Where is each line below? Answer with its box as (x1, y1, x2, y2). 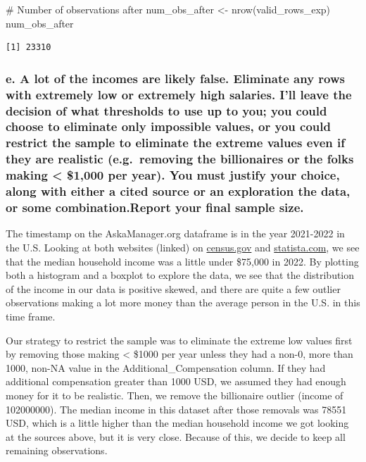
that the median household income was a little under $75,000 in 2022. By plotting (6, 254, 359, 268)
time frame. (6, 308, 56, 323)
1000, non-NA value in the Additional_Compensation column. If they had (6, 360, 326, 375)
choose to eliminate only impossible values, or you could (6, 118, 331, 135)
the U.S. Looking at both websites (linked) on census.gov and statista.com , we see (6, 239, 360, 254)
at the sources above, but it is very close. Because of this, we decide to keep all (6, 429, 346, 444)
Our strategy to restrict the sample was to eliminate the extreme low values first (6, 332, 353, 347)
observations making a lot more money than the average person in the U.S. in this (6, 295, 360, 310)
